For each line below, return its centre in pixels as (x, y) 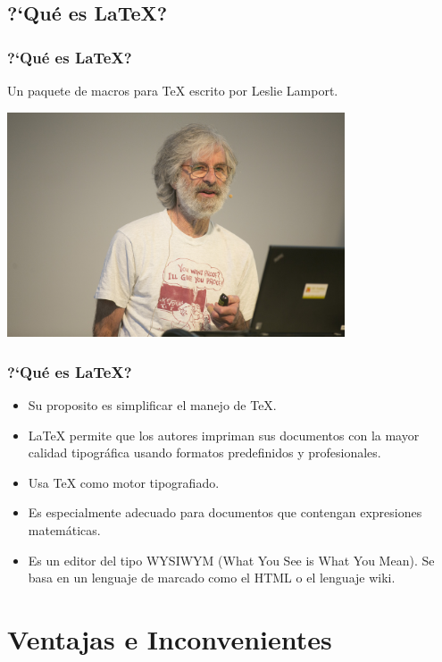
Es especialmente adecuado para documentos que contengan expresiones (225, 512)
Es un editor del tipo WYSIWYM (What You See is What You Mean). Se (231, 560)
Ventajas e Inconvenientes (170, 639)
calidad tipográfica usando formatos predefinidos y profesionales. (204, 453)
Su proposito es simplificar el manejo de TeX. (152, 405)
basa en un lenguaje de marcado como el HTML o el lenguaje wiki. (212, 578)
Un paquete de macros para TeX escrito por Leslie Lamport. (173, 90)
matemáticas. (64, 530)
